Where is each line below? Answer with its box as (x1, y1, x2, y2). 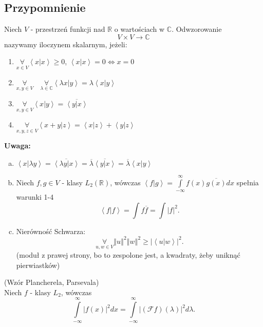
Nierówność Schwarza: (16, 225, 86, 236)
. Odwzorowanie (172, 24, 222, 34)
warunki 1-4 (16, 191, 54, 202)
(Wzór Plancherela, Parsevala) (4, 277, 99, 287)
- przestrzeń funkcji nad (30, 24, 105, 34)
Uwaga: (4, 140, 31, 151)
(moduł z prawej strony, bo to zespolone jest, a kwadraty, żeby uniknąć (16, 249, 240, 260)
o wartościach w (114, 24, 165, 34)
